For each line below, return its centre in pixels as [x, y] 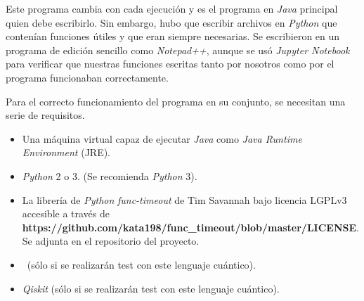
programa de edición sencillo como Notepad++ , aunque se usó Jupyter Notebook [178, 50]
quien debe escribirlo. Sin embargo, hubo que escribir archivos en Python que [171, 22]
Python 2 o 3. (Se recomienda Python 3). [110, 175]
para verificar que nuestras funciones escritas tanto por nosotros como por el [170, 64]
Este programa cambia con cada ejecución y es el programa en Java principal [172, 8]
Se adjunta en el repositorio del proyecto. [111, 241]
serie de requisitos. [45, 115]
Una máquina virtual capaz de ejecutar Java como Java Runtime [162, 138]
